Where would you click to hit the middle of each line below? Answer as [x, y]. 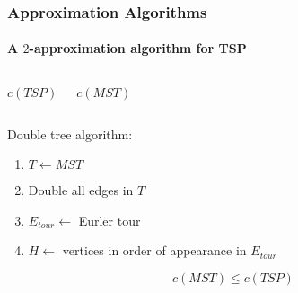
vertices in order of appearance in [154, 250]
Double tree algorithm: [70, 133]
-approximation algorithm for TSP [138, 48]
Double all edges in [81, 190]
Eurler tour [110, 220]
